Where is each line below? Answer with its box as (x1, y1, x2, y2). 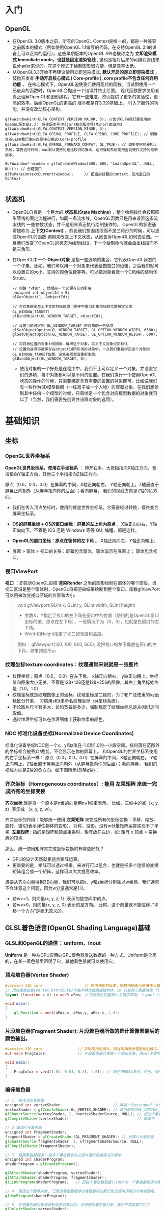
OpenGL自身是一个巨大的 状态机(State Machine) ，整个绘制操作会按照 (12, 209, 156, 215)
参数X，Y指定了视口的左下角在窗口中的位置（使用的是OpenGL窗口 (24, 612, 159, 618)
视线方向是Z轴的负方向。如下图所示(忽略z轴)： (5, 767, 100, 773)
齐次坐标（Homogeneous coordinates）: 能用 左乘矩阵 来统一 (5, 781, 152, 787)
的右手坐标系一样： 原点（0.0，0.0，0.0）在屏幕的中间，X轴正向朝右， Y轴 (5, 754, 158, 760)
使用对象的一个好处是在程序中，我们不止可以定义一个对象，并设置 (19, 365, 153, 371)
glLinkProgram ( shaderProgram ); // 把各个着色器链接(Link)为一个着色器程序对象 (5, 1179, 161, 1185)
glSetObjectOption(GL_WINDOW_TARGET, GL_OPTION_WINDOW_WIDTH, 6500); (12, 327, 158, 332)
